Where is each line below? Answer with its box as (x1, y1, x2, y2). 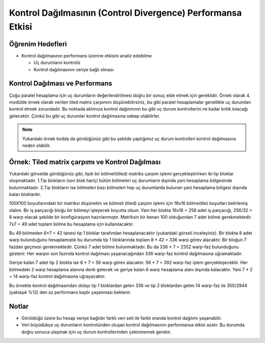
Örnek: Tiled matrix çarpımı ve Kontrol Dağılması (9, 158, 161, 166)
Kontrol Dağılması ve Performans (9, 79, 112, 88)
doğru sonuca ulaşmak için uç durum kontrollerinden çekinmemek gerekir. (21, 329, 172, 335)
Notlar (9, 302, 29, 311)
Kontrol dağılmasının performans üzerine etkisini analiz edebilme (21, 53, 152, 58)
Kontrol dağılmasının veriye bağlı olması (33, 66, 114, 72)
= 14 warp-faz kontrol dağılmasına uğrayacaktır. (9, 273, 106, 280)
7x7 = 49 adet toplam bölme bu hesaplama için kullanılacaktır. (9, 221, 134, 227)
